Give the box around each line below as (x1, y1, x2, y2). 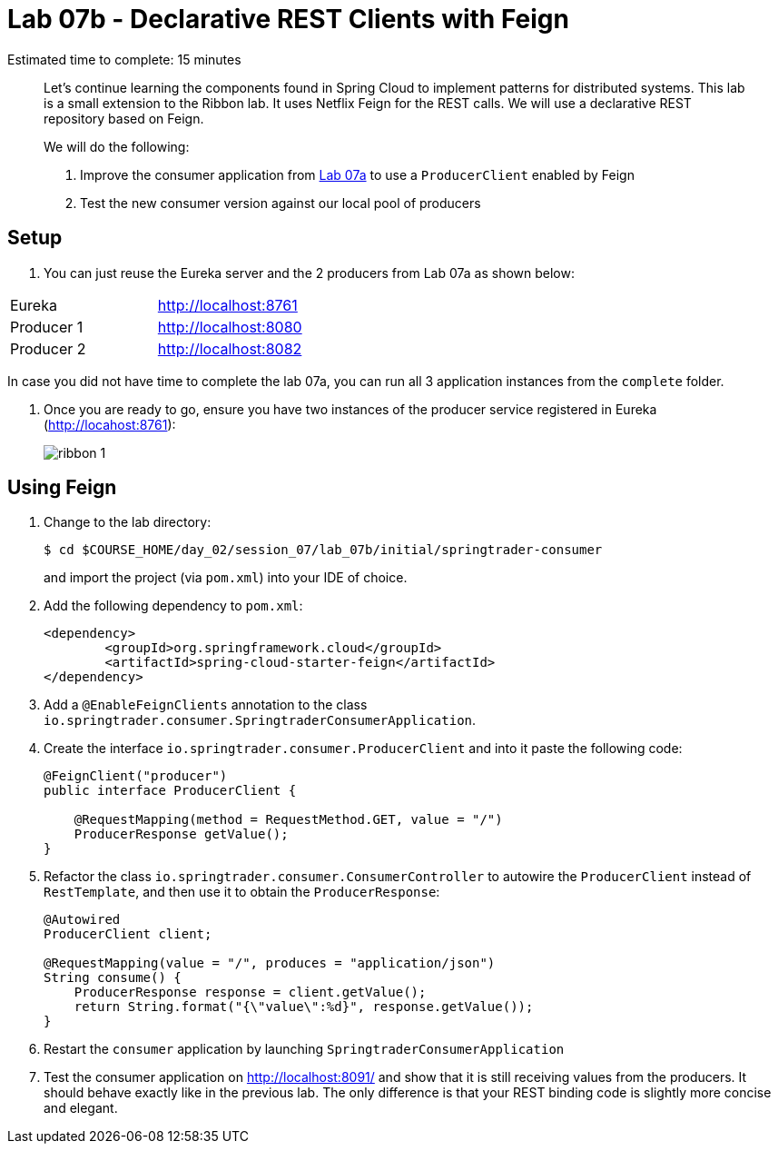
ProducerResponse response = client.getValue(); (74, 985, 427, 1000)
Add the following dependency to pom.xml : (44, 598, 303, 614)
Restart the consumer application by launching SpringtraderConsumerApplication (44, 1041, 565, 1057)
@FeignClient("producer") (44, 769, 228, 784)
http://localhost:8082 (157, 339, 302, 358)
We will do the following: (44, 138, 190, 154)
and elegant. (44, 1100, 118, 1116)
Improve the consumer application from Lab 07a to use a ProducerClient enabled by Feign (80, 166, 635, 183)
